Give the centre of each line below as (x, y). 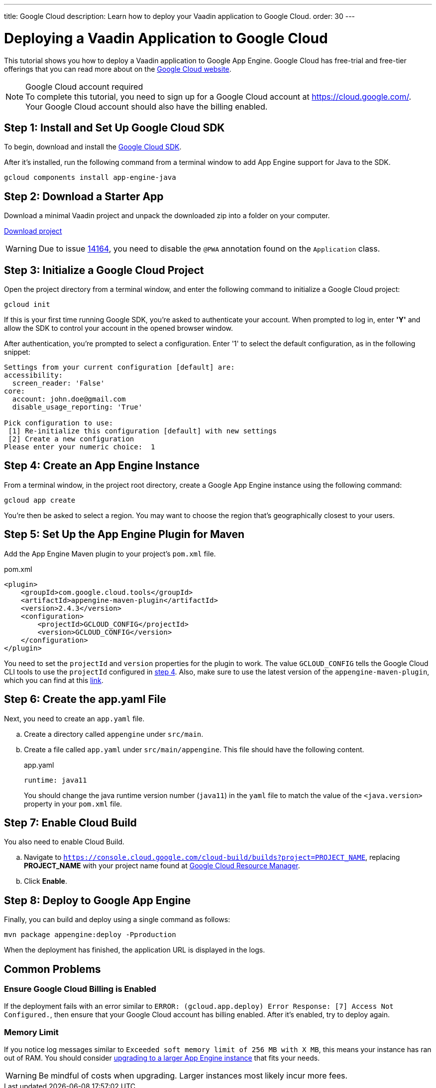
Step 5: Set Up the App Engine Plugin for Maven (124, 535)
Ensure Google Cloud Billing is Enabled (80, 989)
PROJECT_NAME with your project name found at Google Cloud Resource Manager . (162, 866)
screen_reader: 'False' (58, 383)
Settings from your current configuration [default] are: (119, 367)
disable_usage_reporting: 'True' (77, 407)
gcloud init (27, 305)
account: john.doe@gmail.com (69, 399)
